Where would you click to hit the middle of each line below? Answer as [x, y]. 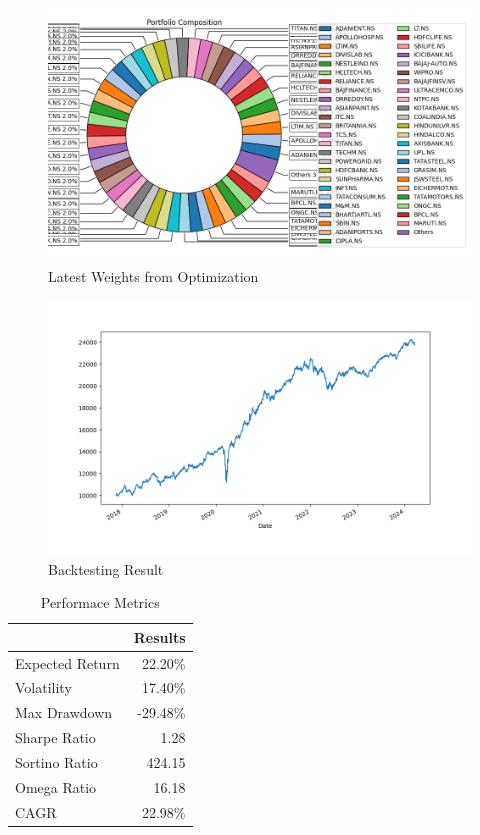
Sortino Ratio [56, 761]
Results [159, 636]
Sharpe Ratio [55, 737]
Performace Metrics [100, 602]
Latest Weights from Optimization [153, 275]
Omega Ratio [56, 786]
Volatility [43, 687]
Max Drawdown [64, 712]
